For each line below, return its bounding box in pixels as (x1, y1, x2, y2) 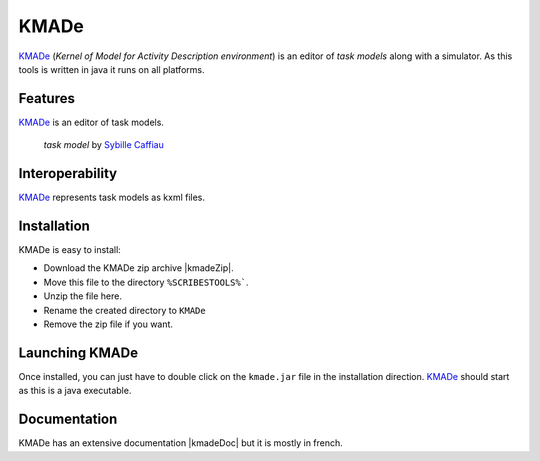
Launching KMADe (18, 344, 139, 361)
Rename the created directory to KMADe (43, 304, 206, 316)
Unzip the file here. (43, 290, 123, 302)
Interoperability (18, 165, 118, 182)
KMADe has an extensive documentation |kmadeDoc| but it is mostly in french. (18, 437, 344, 449)
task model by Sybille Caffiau (43, 139, 165, 151)
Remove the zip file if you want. (43, 318, 174, 330)
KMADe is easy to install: (18, 244, 122, 256)
